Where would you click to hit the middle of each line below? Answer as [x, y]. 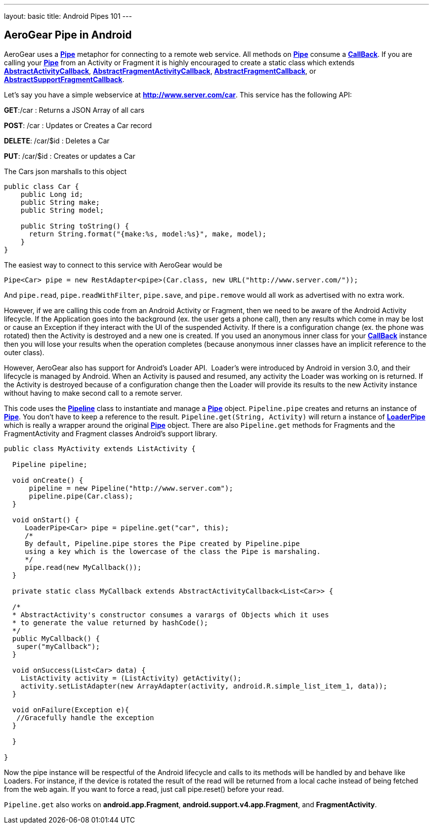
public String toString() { [75, 226]
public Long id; [52, 194]
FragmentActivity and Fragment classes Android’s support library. [111, 433]
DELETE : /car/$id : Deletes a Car [57, 140]
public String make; [60, 202]
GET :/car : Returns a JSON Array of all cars [74, 110]
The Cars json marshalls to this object [65, 171]
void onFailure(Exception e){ [70, 710]
